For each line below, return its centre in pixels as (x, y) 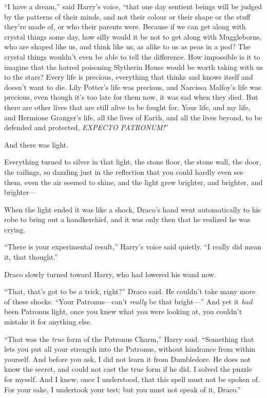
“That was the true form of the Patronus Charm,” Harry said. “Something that (129, 339)
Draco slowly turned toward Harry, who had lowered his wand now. (110, 274)
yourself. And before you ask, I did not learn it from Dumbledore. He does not (128, 359)
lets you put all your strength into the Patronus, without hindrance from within (130, 349)
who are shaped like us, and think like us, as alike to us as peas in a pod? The (127, 47)
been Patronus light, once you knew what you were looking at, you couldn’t (123, 311)
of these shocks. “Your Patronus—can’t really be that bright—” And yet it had (128, 301)
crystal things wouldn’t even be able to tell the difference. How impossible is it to (132, 56)
